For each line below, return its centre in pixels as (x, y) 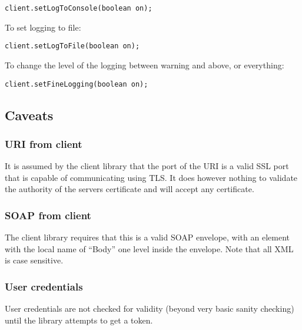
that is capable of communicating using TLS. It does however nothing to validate (151, 177)
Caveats (29, 115)
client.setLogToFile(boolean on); (72, 46)
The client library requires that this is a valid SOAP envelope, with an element (147, 237)
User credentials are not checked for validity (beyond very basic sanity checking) (150, 308)
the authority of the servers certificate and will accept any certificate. (130, 189)
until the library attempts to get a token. (79, 320)
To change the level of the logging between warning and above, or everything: (145, 65)
